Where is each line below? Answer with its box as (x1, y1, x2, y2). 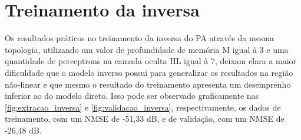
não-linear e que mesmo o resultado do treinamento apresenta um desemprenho (5, 78, 291, 90)
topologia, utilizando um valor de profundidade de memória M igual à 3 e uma (5, 43, 289, 55)
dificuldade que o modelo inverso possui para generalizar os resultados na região (5, 66, 293, 78)
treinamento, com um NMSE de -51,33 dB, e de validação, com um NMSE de (5, 112, 285, 125)
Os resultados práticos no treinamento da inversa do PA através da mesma (5, 32, 274, 44)
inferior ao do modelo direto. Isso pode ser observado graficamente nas (5, 89, 259, 102)
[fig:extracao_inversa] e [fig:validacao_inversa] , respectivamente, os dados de (5, 101, 281, 113)
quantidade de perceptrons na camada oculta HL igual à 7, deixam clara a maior (5, 55, 297, 67)
